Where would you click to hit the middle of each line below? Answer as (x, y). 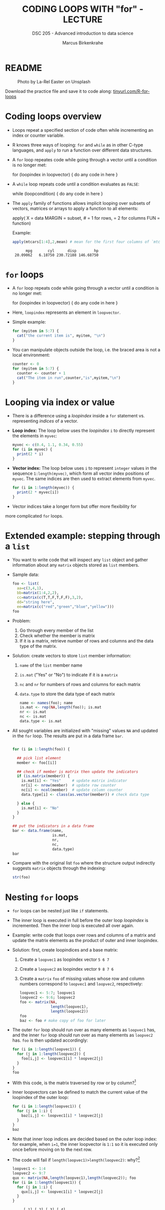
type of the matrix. (38, 646)
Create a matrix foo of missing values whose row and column (82, 979)
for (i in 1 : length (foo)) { (41, 749)
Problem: (21, 621)
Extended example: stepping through (83, 536)
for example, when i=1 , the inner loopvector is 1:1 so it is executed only (85, 1144)
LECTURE (83, 19)
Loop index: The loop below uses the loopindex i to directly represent (83, 431)
